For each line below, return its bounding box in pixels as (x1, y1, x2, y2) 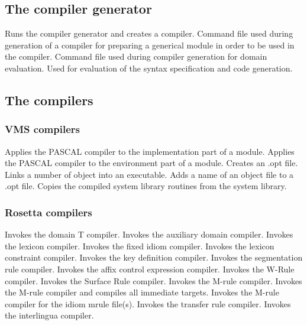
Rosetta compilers (5, 204, 92, 219)
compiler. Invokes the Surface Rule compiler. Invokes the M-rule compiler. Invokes (5, 274, 302, 287)
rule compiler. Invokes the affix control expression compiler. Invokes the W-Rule (5, 262, 295, 275)
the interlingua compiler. (5, 309, 94, 321)
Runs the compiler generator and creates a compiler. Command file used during (5, 27, 293, 40)
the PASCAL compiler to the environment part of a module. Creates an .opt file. (5, 157, 298, 169)
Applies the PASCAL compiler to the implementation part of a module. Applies (5, 145, 295, 157)
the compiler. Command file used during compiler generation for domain (5, 50, 267, 63)
